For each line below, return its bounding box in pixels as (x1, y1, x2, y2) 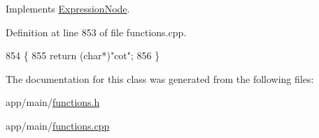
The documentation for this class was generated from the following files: (6, 71, 314, 86)
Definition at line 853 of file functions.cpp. (6, 24, 187, 39)
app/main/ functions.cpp (6, 118, 110, 132)
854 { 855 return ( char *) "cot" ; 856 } (6, 48, 160, 63)
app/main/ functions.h (6, 95, 100, 109)
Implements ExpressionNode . (6, 1, 130, 15)
